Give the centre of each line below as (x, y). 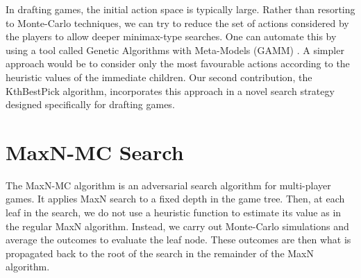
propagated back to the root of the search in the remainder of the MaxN (160, 253)
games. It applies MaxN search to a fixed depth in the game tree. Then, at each (175, 199)
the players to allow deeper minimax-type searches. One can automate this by (171, 36)
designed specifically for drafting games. (90, 104)
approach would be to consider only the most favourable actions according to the (178, 63)
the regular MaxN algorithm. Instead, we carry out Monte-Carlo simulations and (177, 226)
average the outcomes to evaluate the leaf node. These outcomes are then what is (178, 240)
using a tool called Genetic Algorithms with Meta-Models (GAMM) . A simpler (175, 50)
